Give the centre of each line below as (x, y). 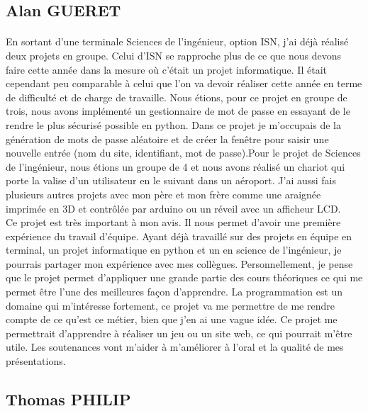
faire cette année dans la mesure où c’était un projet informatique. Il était (166, 69)
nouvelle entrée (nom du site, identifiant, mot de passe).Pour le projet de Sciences (183, 153)
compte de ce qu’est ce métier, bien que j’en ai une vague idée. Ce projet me (172, 319)
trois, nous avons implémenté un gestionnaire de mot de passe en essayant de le (178, 111)
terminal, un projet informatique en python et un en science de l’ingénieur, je (174, 250)
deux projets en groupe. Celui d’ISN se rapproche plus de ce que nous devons (174, 55)
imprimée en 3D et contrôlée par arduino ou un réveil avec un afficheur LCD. (173, 208)
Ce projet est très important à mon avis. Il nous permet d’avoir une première (173, 222)
